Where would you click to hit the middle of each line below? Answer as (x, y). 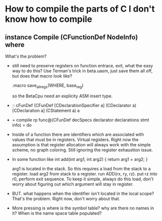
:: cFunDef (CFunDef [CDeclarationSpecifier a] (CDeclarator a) (74, 105)
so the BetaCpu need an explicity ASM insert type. (62, 96)
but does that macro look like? (42, 76)
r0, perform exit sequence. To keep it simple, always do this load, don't (83, 179)
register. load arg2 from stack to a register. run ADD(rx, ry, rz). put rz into (85, 174)
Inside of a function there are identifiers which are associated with (78, 134)
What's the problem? (26, 56)
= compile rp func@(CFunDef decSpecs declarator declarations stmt (81, 120)
